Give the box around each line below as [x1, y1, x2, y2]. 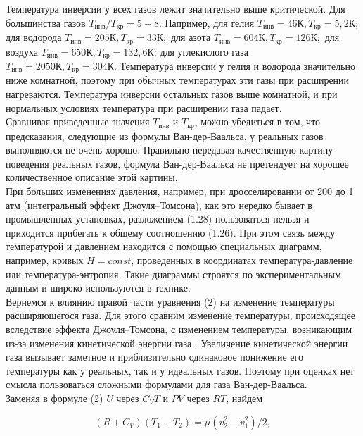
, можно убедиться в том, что [194, 114, 321, 129]
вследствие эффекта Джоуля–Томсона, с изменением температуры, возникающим [6, 321, 352, 336]
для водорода [6, 30, 62, 44]
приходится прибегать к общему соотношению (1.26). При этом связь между [6, 225, 336, 239]
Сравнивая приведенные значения [6, 114, 150, 129]
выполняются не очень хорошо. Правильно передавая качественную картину [6, 142, 333, 157]
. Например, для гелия [158, 15, 255, 30]
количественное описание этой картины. [6, 170, 178, 185]
